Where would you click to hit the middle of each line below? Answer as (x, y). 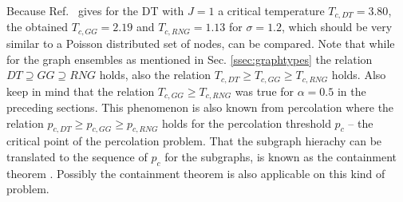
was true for (265, 91)
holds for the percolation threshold (247, 123)
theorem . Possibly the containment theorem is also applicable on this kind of (196, 173)
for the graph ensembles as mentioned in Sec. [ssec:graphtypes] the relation (190, 59)
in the (352, 91)
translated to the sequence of (77, 156)
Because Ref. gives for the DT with (95, 10)
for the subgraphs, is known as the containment (281, 156)
